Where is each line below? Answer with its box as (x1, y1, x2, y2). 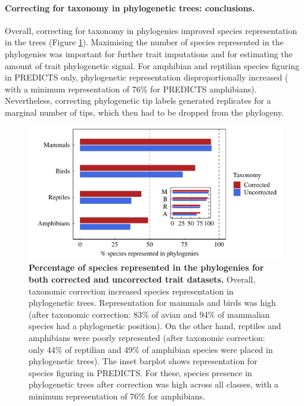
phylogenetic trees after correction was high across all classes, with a (29, 378, 279, 390)
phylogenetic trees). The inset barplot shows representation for (29, 355, 258, 367)
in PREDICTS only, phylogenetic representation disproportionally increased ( (5, 71, 289, 83)
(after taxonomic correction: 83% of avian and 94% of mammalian (29, 308, 270, 320)
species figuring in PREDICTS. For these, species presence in (29, 366, 252, 379)
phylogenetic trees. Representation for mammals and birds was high (29, 296, 276, 309)
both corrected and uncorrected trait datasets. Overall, (29, 273, 256, 286)
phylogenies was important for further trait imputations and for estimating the (5, 47, 293, 60)
